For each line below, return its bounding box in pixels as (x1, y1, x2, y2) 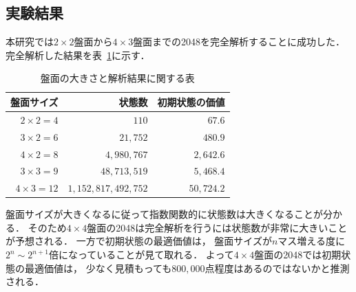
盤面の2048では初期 (254, 247, 342, 262)
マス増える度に (278, 234, 345, 248)
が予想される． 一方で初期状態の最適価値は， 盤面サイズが (6, 234, 272, 248)
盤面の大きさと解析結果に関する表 (40, 71, 195, 85)
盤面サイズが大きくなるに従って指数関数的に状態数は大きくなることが (6, 207, 323, 221)
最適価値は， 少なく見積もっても (24, 260, 172, 275)
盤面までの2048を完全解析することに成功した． (133, 34, 346, 49)
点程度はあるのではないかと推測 (205, 260, 350, 275)
